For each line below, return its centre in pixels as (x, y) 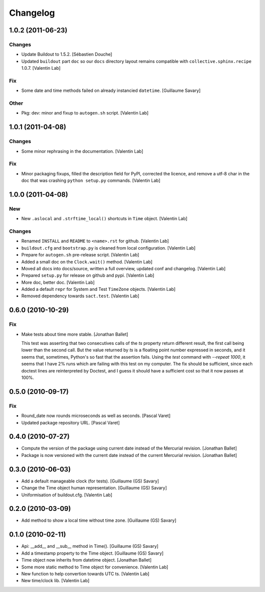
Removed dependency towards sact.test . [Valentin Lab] (80, 296)
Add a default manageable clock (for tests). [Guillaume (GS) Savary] (90, 481)
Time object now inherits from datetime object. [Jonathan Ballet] (86, 560)
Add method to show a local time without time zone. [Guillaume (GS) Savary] (99, 520)
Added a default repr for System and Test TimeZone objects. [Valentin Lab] (98, 289)
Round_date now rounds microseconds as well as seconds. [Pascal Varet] (96, 416)
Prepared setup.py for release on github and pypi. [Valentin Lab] (88, 276)
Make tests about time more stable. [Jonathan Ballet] (75, 334)
